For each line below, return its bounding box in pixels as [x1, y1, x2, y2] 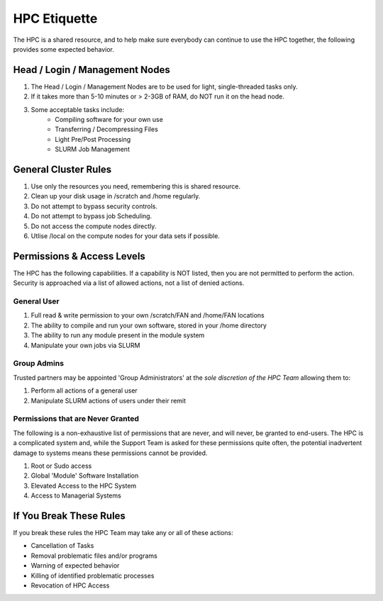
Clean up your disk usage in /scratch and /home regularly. [30, 192, 201, 201]
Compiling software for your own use [55, 116, 163, 124]
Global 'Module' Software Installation [30, 471, 139, 480]
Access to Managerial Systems [30, 491, 122, 500]
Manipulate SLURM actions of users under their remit [30, 396, 187, 405]
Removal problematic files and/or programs [30, 551, 157, 560]
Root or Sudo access [30, 461, 92, 470]
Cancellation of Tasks [30, 541, 94, 550]
